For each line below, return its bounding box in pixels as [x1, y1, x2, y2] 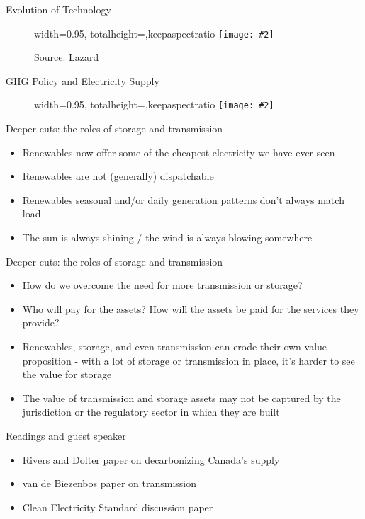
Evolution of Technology [6, 2, 111, 16]
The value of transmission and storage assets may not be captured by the [22, 390, 341, 405]
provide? [22, 315, 60, 330]
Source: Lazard [34, 50, 99, 64]
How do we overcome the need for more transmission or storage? [22, 278, 303, 292]
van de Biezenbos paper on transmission [22, 476, 196, 491]
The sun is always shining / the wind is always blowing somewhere [22, 230, 313, 245]
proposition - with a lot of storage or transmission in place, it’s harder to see [22, 353, 355, 367]
